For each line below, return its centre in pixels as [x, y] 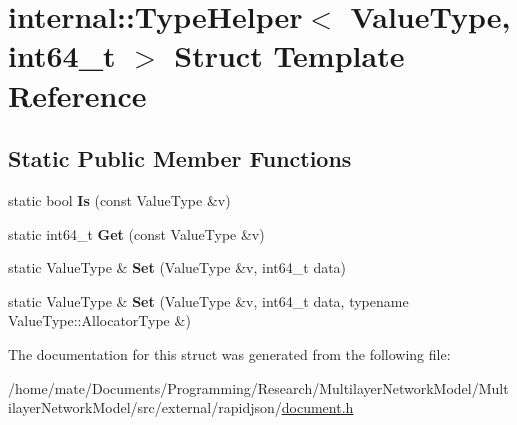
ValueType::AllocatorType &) [99, 320]
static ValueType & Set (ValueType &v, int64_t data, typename [208, 300]
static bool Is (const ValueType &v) [119, 199]
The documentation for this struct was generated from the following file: [229, 353]
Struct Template [289, 55]
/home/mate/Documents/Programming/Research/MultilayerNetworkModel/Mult [258, 387]
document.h [317, 407]
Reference [77, 94]
